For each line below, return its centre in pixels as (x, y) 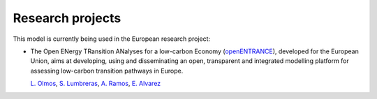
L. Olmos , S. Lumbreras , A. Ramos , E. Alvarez (96, 84)
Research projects (67, 18)
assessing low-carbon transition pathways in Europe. (107, 71)
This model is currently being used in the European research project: (112, 39)
